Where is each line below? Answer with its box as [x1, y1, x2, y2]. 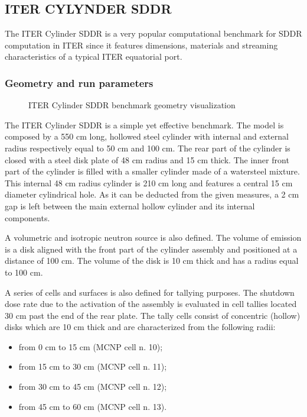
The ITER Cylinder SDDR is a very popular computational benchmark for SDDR [5, 27, 302, 40]
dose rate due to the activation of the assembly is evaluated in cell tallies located [5, 298, 297, 310]
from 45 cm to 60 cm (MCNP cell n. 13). [18, 400, 167, 412]
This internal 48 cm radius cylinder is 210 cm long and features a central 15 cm [5, 176, 293, 189]
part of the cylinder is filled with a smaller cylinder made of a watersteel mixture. [5, 165, 300, 177]
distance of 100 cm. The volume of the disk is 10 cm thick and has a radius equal [5, 254, 299, 267]
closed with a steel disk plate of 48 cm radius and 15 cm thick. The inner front [5, 153, 289, 166]
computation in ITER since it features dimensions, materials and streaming [5, 38, 278, 51]
